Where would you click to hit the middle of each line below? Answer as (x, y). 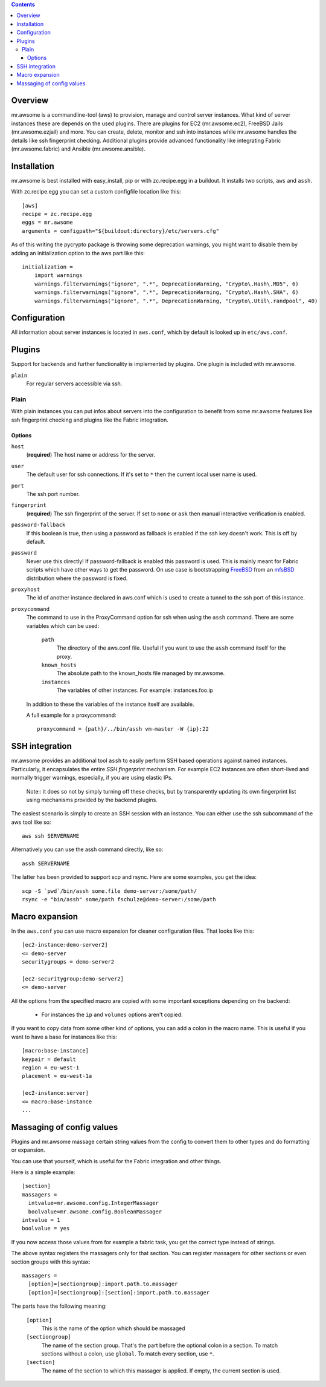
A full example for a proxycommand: (72, 715)
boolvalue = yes (46, 1229)
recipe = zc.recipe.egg (57, 214)
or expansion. (28, 1150)
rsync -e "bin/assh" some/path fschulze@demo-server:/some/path (119, 899)
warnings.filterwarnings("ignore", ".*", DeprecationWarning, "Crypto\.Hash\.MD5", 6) (166, 284)
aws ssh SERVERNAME (51, 836)
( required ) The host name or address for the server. (91, 455)
